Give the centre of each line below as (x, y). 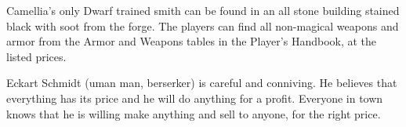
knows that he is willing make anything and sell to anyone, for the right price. (194, 113)
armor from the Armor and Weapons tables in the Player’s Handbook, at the (192, 41)
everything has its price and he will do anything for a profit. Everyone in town (195, 98)
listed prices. (36, 56)
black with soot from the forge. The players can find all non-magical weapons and (203, 25)
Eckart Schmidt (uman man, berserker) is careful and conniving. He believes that (202, 83)
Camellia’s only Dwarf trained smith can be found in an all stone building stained (203, 10)
